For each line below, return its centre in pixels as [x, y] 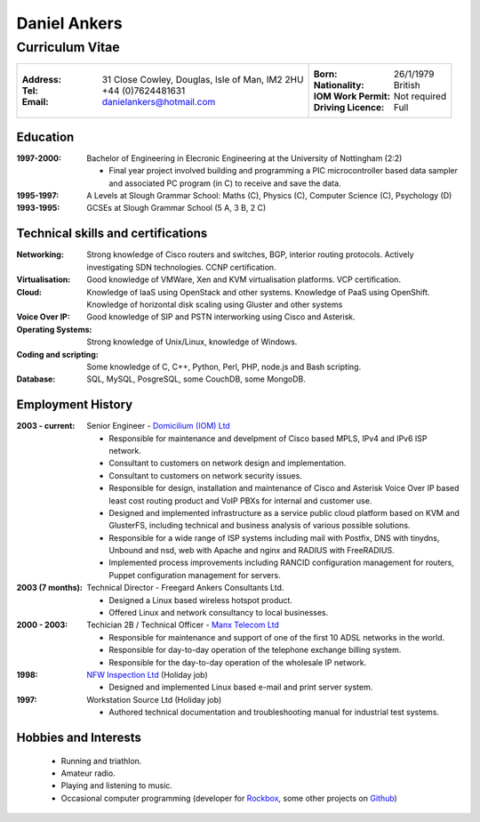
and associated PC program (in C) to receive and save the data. [225, 183]
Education [45, 137]
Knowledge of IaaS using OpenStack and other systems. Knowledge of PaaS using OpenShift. [258, 292]
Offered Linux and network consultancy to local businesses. [219, 613]
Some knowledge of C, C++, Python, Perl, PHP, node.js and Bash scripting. [224, 367]
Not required [420, 96]
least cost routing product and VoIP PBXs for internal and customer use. [240, 500]
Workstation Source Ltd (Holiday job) [154, 699]
